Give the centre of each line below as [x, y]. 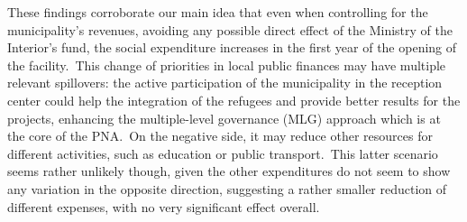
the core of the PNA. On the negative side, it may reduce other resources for [220, 136]
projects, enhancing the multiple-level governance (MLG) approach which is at [224, 118]
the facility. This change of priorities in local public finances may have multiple [227, 65]
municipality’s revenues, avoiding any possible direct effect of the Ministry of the [230, 29]
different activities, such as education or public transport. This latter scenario [223, 153]
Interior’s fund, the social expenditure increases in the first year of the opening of [232, 47]
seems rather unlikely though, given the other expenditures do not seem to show [229, 171]
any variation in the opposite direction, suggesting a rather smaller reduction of [227, 188]
